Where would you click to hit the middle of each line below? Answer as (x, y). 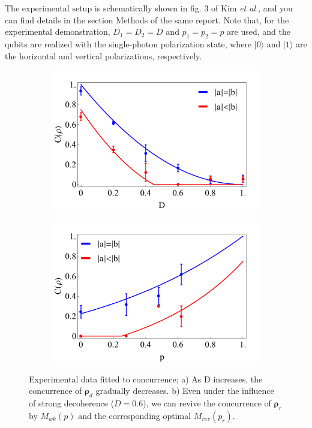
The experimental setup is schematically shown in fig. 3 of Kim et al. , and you (149, 8)
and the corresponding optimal (135, 415)
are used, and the (259, 31)
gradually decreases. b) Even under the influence (185, 391)
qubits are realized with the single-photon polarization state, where (128, 43)
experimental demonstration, (58, 31)
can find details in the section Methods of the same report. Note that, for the (147, 19)
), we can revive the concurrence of (207, 403)
